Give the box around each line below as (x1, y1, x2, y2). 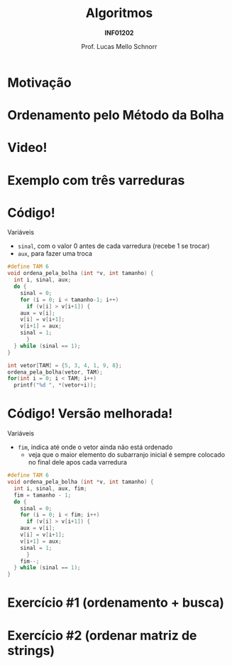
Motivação (7, 75, 72, 90)
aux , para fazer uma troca (17, 249, 92, 258)
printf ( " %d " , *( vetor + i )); (13, 382, 97, 389)
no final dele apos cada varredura (28, 458, 128, 467)
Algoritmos (85, 5, 153, 21)
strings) (7, 642, 55, 659)
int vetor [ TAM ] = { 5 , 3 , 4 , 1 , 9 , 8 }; (7, 362, 123, 369)
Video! (7, 140, 48, 156)
